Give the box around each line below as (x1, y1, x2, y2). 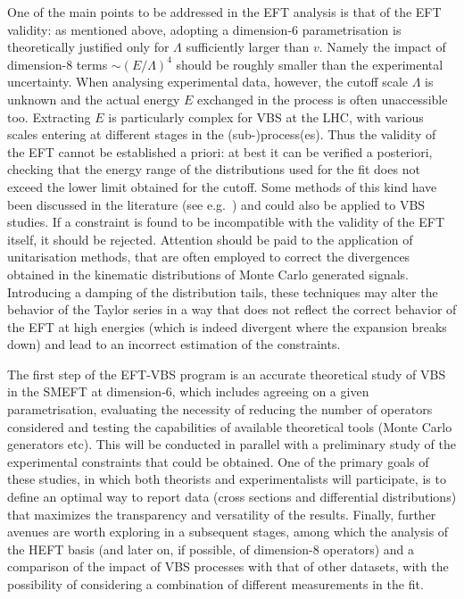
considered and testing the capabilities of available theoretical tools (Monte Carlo (7, 417, 452, 436)
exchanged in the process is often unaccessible (197, 89, 448, 108)
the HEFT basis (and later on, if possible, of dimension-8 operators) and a (7, 539, 414, 558)
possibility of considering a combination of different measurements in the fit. (7, 575, 424, 593)
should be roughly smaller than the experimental (176, 54, 443, 73)
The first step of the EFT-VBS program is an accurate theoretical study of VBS (7, 364, 446, 383)
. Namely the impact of (319, 37, 446, 56)
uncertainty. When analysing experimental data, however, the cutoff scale (7, 72, 409, 91)
